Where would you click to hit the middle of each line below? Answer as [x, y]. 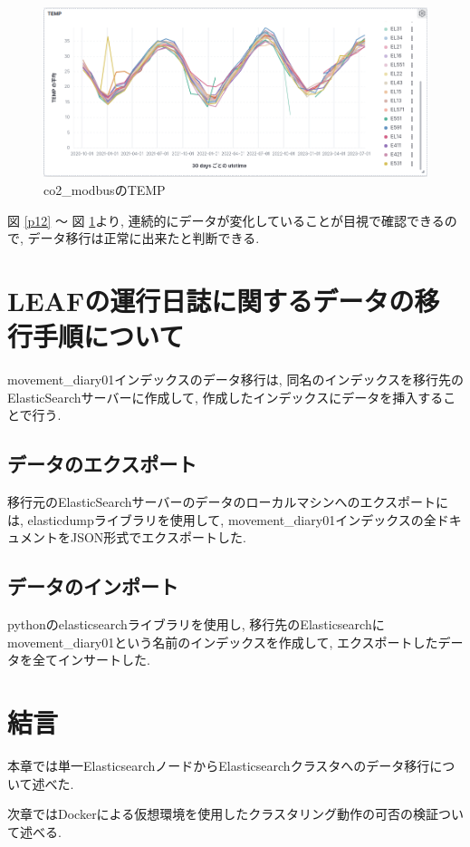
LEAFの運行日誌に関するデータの [211, 300]
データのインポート [93, 586]
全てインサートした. [91, 660]
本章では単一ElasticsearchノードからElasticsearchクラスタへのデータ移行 [219, 765]
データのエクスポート [102, 464]
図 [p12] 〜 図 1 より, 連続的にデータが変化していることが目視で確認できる [226, 220]
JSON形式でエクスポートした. [158, 537]
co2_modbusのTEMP [105, 190]
